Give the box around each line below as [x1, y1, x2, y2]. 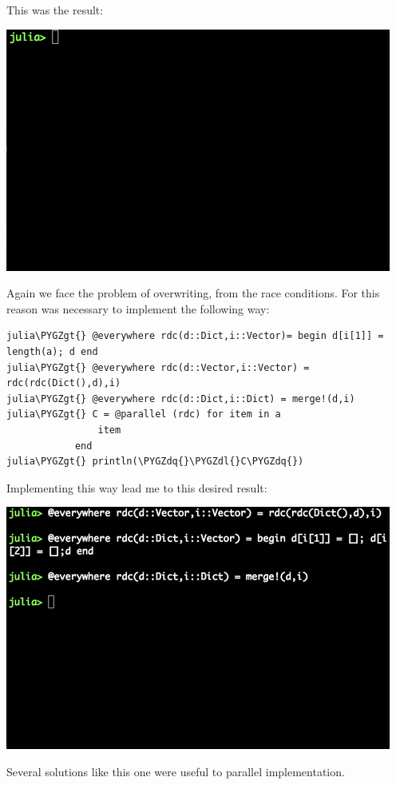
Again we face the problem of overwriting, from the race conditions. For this [6, 285, 380, 301]
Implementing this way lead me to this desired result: [6, 479, 267, 496]
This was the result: [6, 2, 104, 18]
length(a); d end [6, 345, 98, 357]
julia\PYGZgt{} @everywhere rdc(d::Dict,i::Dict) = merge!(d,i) [6, 392, 355, 404]
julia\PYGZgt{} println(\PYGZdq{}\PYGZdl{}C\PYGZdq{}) [6, 456, 304, 468]
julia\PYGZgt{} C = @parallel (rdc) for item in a [6, 408, 281, 420]
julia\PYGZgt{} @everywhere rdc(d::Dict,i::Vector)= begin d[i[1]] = [6, 330, 384, 342]
